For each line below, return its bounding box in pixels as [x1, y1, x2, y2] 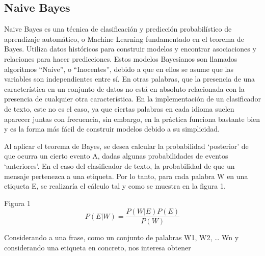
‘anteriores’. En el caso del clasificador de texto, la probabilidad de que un [4, 160, 235, 171]
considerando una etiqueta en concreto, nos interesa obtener [4, 242, 191, 252]
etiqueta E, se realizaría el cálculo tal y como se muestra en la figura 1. [4, 181, 226, 191]
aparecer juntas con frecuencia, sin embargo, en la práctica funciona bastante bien [4, 113, 260, 124]
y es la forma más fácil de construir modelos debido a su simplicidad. [4, 123, 220, 134]
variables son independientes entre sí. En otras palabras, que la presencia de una [4, 73, 255, 84]
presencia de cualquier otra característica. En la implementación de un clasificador [4, 93, 261, 104]
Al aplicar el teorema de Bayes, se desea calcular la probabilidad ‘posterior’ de [4, 140, 249, 151]
